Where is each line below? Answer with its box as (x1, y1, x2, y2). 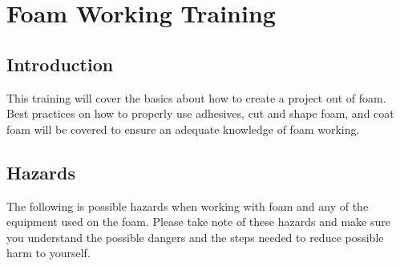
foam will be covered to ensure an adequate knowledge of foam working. (6, 120, 360, 137)
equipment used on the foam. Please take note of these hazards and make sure (6, 213, 390, 230)
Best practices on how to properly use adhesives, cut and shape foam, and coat (6, 105, 394, 122)
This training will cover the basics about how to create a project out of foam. (6, 89, 386, 106)
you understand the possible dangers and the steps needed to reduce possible (6, 228, 384, 245)
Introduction (6, 51, 114, 76)
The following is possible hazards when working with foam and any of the (6, 197, 369, 214)
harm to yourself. (6, 244, 91, 261)
